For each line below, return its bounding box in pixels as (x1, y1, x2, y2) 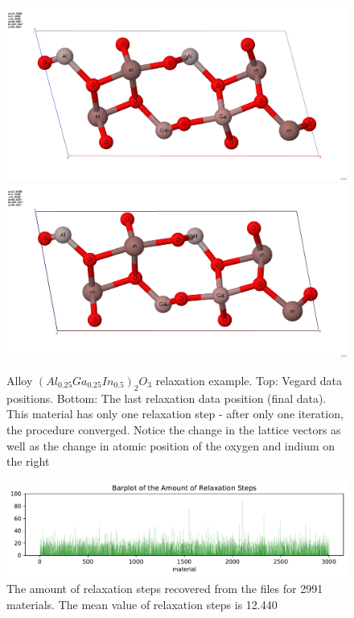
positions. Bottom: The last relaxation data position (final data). (6, 389, 327, 406)
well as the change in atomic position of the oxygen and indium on (6, 437, 335, 454)
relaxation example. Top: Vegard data (155, 372, 343, 389)
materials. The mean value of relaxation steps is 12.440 (6, 595, 278, 612)
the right (6, 453, 50, 470)
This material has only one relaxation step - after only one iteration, (6, 405, 344, 422)
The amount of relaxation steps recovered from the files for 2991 (6, 580, 323, 597)
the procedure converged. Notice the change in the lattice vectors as (6, 421, 341, 438)
